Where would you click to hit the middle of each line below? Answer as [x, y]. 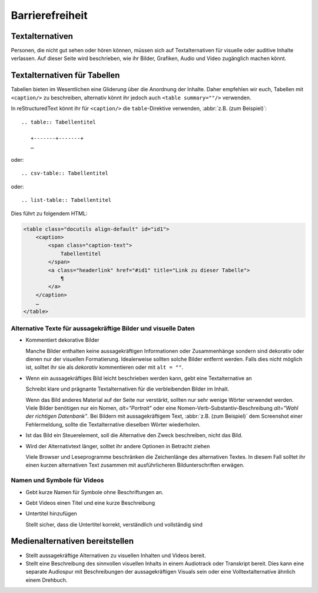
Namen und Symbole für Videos [57, 481]
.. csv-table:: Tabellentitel [65, 173]
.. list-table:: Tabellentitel [67, 200]
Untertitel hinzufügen [52, 514]
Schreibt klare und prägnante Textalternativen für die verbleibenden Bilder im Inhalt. [127, 389]
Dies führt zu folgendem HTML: [49, 213]
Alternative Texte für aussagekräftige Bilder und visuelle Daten [103, 328]
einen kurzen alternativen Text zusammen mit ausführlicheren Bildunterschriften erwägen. [135, 465]
